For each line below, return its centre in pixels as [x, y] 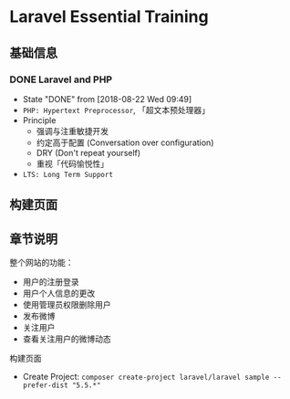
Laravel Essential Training [109, 17]
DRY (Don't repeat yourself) [88, 152]
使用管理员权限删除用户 [67, 305]
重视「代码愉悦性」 [72, 163]
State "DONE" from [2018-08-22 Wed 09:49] [107, 99]
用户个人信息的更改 [59, 293]
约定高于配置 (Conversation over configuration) [125, 142]
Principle [39, 120]
